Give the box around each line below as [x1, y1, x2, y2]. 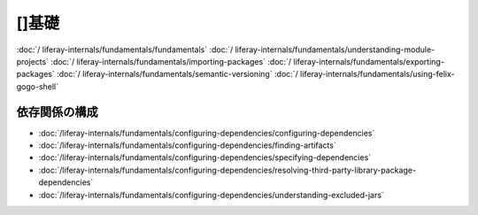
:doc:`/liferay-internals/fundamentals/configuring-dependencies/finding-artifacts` [38, 140, 336, 150]
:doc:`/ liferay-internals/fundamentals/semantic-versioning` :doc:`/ [56, 69, 298, 80]
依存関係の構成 [16, 104, 98, 119]
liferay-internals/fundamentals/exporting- [293, 56, 444, 66]
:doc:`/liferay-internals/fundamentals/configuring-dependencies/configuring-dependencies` [38, 127, 375, 138]
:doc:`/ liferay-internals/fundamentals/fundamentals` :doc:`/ [16, 44, 234, 55]
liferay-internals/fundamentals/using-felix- [299, 69, 455, 80]
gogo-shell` [16, 81, 59, 92]
